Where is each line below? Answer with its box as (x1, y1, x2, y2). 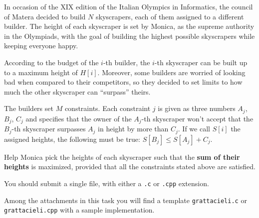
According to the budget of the (4, 57, 99, 67)
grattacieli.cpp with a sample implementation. (4, 205, 155, 215)
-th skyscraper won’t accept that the (141, 113, 254, 123)
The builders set (4, 103, 53, 113)
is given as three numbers (158, 103, 236, 113)
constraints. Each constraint (64, 103, 151, 113)
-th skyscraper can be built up (154, 57, 248, 67)
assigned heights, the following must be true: (4, 133, 140, 144)
